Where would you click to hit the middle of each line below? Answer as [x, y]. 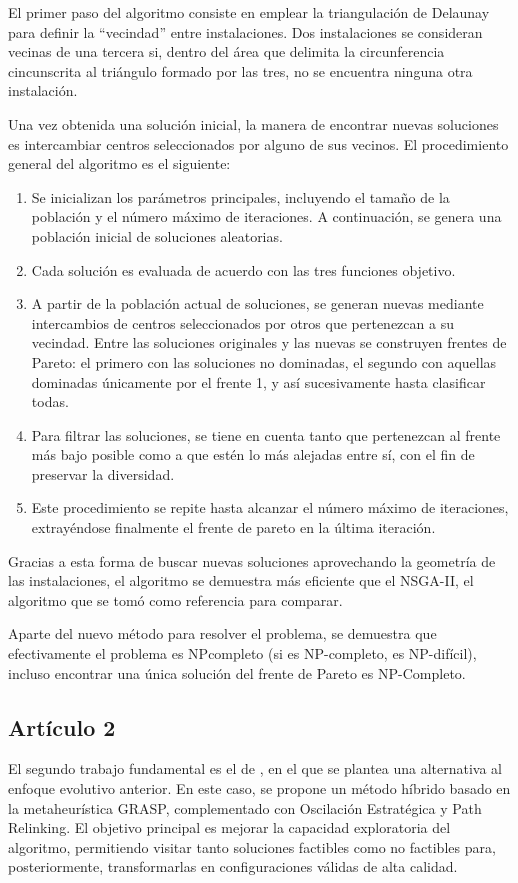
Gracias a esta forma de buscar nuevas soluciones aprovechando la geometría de [252, 560]
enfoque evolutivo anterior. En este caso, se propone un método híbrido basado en [259, 788]
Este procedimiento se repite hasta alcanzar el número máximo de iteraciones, [270, 507]
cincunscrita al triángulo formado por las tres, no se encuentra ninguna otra [240, 70]
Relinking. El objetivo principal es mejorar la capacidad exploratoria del [229, 827]
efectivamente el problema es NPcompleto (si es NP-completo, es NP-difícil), [242, 653]
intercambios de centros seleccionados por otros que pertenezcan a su [242, 322]
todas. [50, 401]
